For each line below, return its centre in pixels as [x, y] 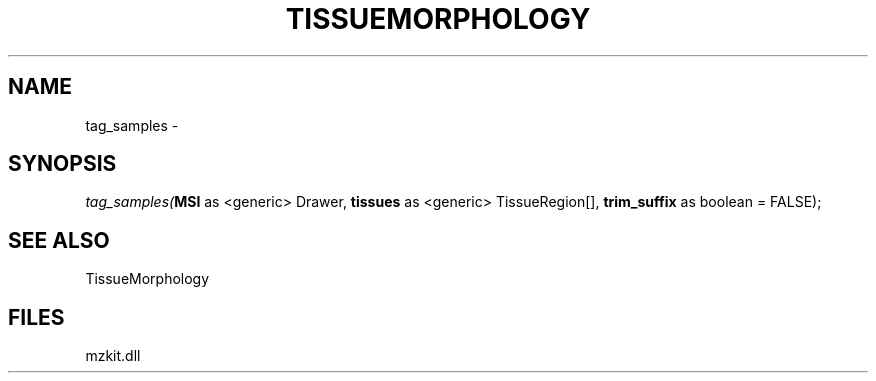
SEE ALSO [59, 240]
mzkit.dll [113, 356]
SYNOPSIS [62, 164]
